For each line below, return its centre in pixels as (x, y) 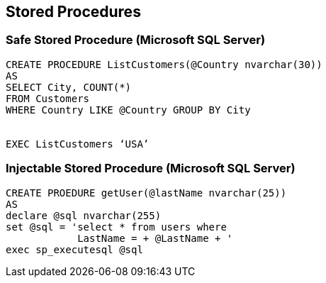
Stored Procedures (73, 12)
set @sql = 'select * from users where (116, 227)
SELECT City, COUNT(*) (69, 87)
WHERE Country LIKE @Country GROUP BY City (128, 110)
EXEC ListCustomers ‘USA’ (78, 144)
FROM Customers (48, 98)
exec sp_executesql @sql (74, 249)
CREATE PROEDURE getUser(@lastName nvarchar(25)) (146, 193)
